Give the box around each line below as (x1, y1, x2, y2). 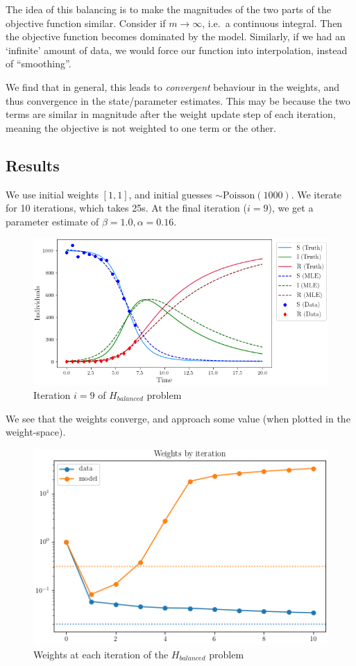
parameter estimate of (6, 214, 99, 228)
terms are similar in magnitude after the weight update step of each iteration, (6, 107, 336, 121)
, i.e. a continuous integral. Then (202, 15, 343, 30)
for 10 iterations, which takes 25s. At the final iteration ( (6, 200, 248, 215)
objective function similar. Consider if (6, 15, 166, 30)
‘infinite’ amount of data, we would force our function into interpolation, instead (6, 42, 348, 57)
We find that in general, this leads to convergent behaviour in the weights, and (6, 79, 340, 94)
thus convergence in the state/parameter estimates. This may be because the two (6, 93, 350, 108)
